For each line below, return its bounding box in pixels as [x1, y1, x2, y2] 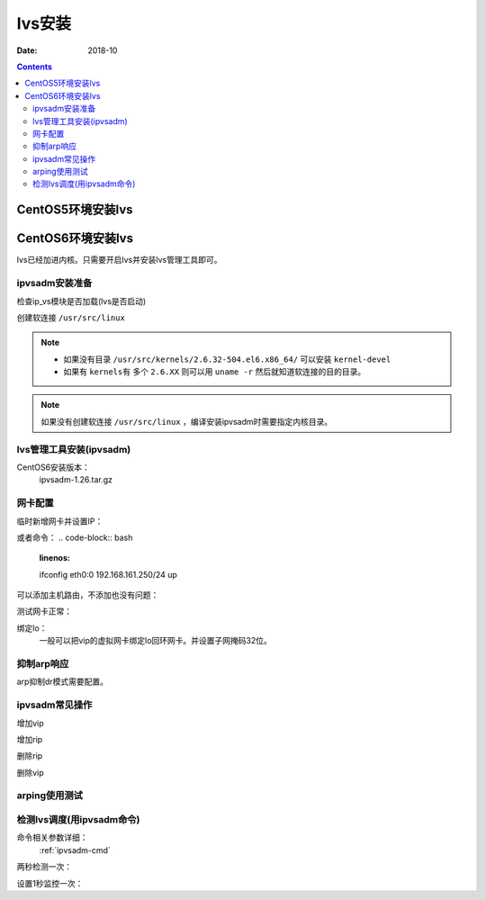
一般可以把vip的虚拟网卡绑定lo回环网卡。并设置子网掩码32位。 [39, 635, 272, 646]
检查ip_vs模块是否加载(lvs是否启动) [16, 295, 147, 306]
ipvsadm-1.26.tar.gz [39, 474, 112, 485]
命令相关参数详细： [16, 832, 88, 843]
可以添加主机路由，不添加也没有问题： [16, 589, 159, 600]
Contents [16, 61, 53, 72]
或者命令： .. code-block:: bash [16, 532, 133, 543]
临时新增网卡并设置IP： [16, 516, 103, 526]
